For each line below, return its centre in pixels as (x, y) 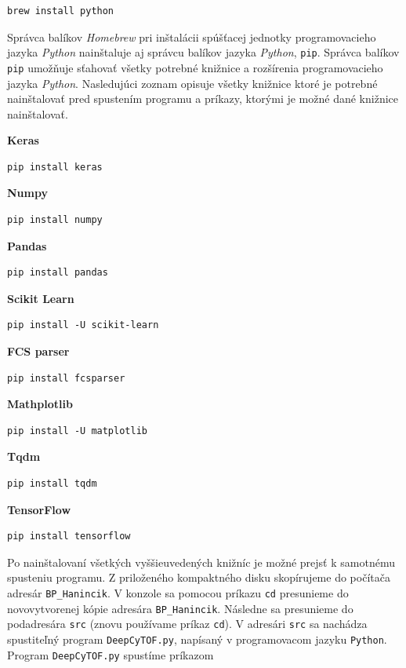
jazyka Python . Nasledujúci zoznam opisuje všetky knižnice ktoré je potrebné (192, 83)
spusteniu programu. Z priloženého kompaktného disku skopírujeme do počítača (199, 577)
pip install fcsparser (66, 378)
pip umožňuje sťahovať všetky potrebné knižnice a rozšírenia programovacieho (195, 67)
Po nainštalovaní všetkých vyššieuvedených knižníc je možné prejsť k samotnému (201, 562)
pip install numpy (55, 220)
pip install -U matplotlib (77, 431)
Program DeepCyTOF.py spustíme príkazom (111, 654)
